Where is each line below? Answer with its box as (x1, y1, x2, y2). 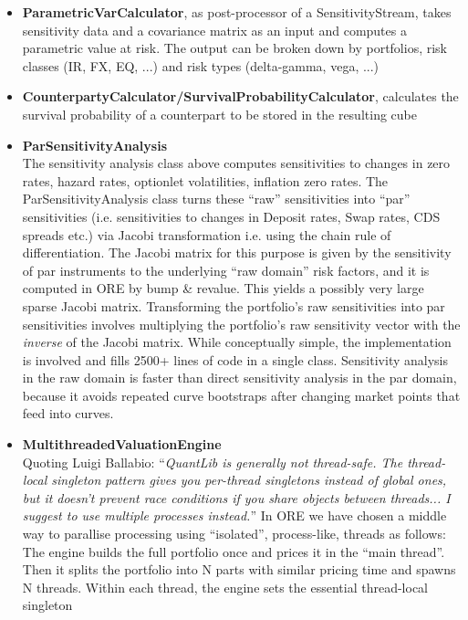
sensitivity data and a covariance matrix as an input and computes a (22, 20, 407, 39)
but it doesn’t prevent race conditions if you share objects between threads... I (22, 488, 451, 507)
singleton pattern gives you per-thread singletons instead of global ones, (51, 470, 447, 489)
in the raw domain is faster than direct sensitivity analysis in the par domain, (22, 368, 457, 387)
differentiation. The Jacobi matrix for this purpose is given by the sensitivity (22, 243, 452, 262)
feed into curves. (22, 404, 114, 423)
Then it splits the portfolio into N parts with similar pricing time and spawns (22, 560, 456, 579)
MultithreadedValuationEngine (22, 435, 222, 454)
